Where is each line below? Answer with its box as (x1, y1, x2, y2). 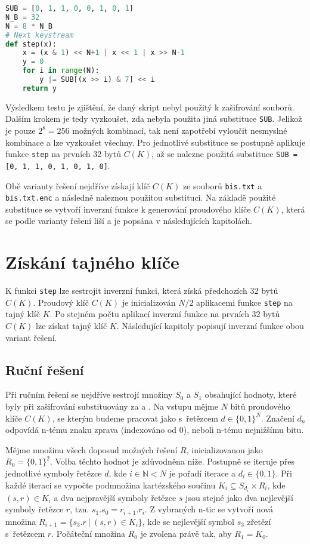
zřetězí (247, 515, 271, 527)
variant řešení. (5, 331, 57, 343)
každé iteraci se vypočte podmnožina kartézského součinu (5, 478, 216, 491)
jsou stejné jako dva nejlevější (185, 491, 293, 503)
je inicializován (122, 296, 176, 308)
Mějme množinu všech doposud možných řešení (5, 443, 178, 456)
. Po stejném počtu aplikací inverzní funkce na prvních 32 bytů (49, 308, 280, 320)
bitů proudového (230, 400, 290, 413)
